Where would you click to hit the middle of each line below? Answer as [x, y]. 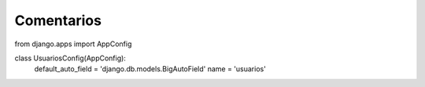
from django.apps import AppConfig [73, 44]
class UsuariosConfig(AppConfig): [70, 58]
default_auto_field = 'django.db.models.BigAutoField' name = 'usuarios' [150, 69]
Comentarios [58, 20]
